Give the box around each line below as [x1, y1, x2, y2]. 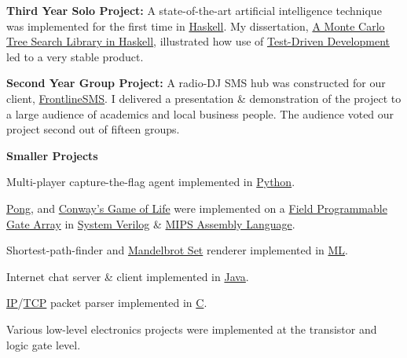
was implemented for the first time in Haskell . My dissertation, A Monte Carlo [6, 17, 385, 34]
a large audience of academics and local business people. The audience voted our [6, 105, 394, 122]
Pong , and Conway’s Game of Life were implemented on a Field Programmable [6, 199, 387, 216]
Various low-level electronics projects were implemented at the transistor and [6, 320, 377, 337]
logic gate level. [6, 336, 81, 353]
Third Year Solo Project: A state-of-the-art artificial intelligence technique [6, 2, 382, 18]
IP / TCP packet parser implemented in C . [6, 294, 207, 311]
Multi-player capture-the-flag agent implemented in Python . [6, 174, 295, 190]
